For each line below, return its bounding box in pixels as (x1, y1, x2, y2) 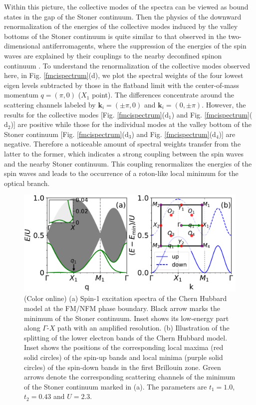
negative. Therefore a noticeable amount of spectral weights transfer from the (4, 138, 241, 149)
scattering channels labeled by (4, 99, 96, 109)
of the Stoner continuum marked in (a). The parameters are (24, 381, 207, 391)
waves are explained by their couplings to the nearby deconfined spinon (4, 50, 222, 60)
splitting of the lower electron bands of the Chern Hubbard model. (24, 332, 228, 342)
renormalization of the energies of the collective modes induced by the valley (4, 21, 238, 31)
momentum (4, 89, 38, 100)
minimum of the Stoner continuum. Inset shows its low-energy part (24, 312, 229, 323)
